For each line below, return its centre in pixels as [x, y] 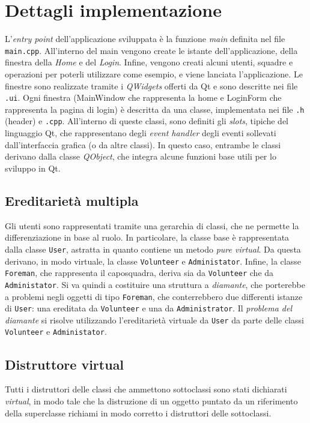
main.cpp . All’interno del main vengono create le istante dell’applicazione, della [151, 50]
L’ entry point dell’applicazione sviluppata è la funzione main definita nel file [145, 39]
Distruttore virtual [65, 364]
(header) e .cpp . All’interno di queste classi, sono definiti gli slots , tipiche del [147, 121]
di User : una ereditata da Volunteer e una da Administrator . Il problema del [149, 308]
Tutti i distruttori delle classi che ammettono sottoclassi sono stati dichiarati [146, 389]
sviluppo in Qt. [33, 168]
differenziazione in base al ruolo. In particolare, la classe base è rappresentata [147, 237]
